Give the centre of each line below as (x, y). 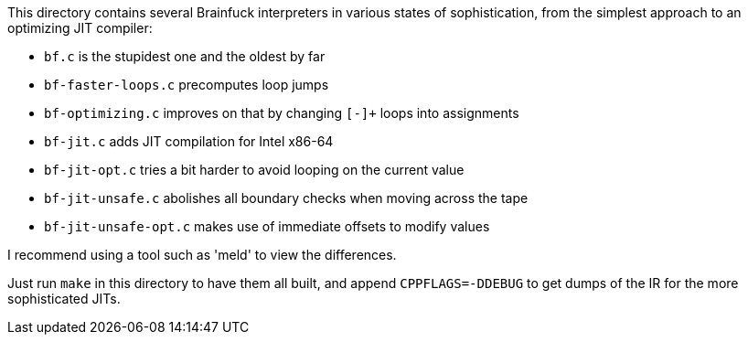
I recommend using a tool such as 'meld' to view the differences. (202, 255)
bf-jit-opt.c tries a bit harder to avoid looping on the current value (254, 170)
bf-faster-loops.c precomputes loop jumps (187, 85)
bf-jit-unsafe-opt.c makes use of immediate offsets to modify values (267, 226)
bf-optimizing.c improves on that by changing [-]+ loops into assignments (282, 113)
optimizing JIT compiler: (80, 28)
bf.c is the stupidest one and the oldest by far (185, 56)
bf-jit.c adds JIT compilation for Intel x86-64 (189, 141)
